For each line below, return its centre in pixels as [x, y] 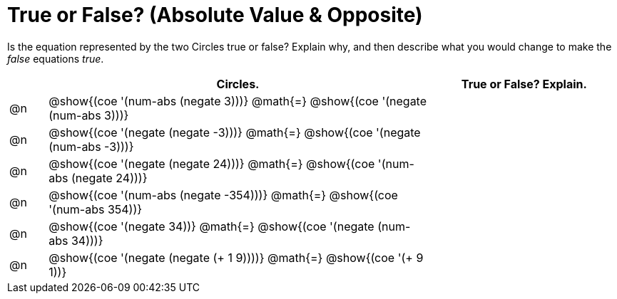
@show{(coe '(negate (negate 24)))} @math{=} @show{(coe [212, 163]
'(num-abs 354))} [96, 209]
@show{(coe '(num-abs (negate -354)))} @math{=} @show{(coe [223, 195]
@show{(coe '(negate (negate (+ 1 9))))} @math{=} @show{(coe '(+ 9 [236, 257]
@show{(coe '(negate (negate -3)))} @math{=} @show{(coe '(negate [235, 132]
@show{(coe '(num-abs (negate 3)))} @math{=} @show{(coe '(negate [238, 101]
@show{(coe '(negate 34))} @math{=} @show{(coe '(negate [211, 226]
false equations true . [56, 58]
